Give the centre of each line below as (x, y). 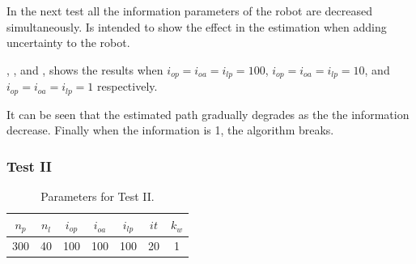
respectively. (127, 86)
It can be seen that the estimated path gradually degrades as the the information (208, 114)
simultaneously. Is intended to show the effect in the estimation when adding (197, 26)
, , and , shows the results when (85, 69)
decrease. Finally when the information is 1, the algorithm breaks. (170, 130)
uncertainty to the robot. (68, 43)
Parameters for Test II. (98, 196)
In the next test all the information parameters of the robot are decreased (189, 11)
